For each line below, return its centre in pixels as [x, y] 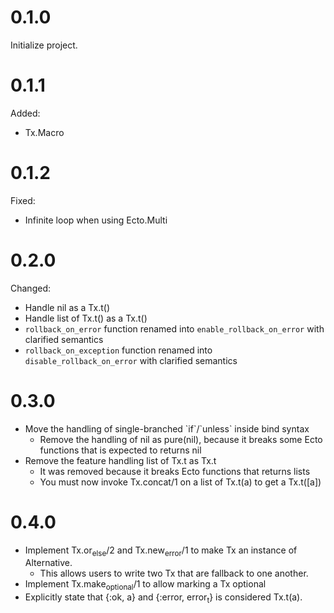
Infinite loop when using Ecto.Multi [96, 220]
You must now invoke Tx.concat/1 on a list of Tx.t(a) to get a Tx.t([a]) [180, 482]
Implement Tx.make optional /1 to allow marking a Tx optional [145, 585]
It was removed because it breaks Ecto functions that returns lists [175, 471]
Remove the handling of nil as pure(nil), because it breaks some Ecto [181, 439]
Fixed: [23, 200]
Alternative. [48, 563]
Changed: [30, 288]
